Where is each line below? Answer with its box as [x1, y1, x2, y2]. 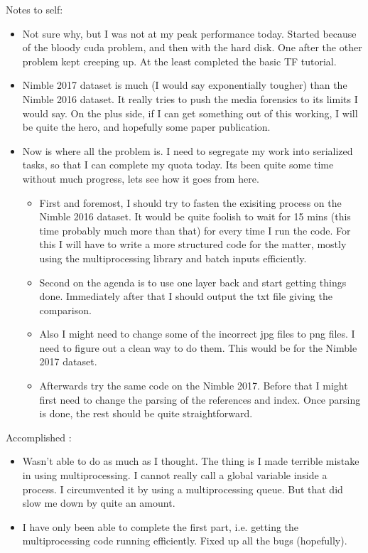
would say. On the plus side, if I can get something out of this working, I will [22, 105, 358, 120]
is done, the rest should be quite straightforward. [39, 406, 253, 421]
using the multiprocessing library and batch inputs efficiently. [39, 250, 307, 265]
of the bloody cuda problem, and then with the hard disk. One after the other [22, 40, 362, 55]
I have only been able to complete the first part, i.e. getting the [22, 519, 299, 534]
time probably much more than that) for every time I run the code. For [39, 222, 351, 237]
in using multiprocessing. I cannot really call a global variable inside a [22, 468, 328, 483]
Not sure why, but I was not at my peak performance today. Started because [22, 26, 357, 41]
